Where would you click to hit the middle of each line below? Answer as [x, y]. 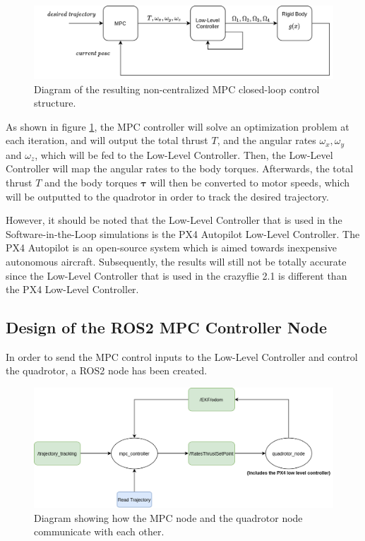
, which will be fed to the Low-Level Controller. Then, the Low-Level [184, 154]
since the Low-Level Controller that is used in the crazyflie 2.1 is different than [176, 275]
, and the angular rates [267, 140]
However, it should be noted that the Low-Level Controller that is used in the [174, 220]
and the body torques [91, 182]
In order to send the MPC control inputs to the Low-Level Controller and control [182, 356]
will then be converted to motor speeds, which [250, 182]
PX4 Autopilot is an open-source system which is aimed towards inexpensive [172, 248]
